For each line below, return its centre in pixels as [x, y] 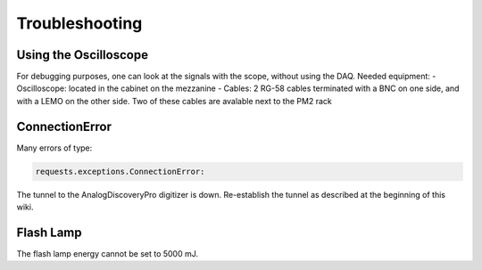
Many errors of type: [54, 148]
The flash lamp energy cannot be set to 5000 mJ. [108, 254]
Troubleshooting [79, 23]
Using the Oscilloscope [83, 55]
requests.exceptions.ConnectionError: [120, 171]
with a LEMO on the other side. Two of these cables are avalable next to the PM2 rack [174, 101]
